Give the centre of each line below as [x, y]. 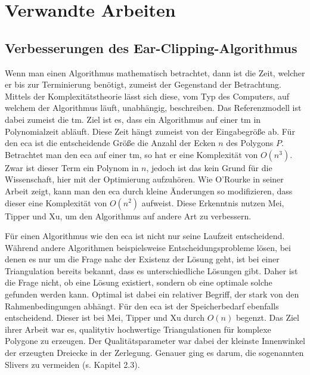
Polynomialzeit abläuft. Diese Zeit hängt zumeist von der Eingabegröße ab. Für [150, 131]
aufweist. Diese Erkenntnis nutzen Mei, [213, 202]
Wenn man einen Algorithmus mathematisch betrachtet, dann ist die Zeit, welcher [155, 72]
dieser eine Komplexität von [56, 202]
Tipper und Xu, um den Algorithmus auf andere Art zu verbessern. [128, 216]
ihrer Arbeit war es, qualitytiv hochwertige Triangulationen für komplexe [138, 329]
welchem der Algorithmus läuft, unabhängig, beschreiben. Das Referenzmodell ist [153, 108]
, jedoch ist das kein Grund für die [209, 167]
